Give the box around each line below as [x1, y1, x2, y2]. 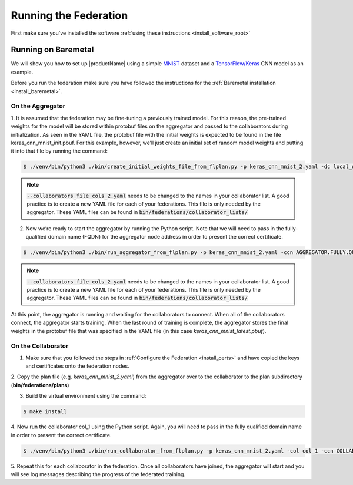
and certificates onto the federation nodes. [25, 362, 129, 369]
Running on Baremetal [11, 45, 94, 55]
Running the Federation [11, 9, 128, 22]
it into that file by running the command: [11, 147, 108, 154]
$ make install [23, 408, 67, 415]
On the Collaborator [11, 342, 69, 350]
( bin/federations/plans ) [11, 381, 70, 388]
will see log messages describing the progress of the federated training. [11, 470, 185, 477]
